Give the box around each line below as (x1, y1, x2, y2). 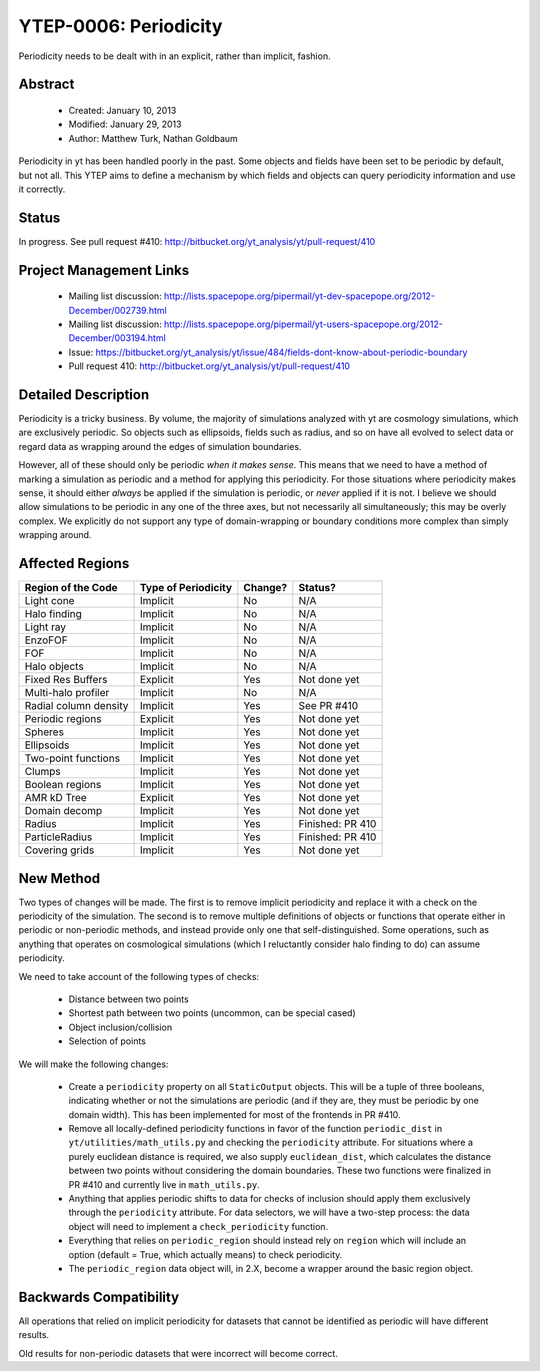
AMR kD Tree (24, 791, 87, 805)
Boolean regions (24, 778, 102, 792)
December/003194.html (68, 332, 167, 344)
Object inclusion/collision (68, 1021, 173, 1033)
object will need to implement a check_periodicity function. (68, 1220, 329, 1232)
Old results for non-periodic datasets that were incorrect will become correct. (18, 1347, 339, 1359)
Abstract (18, 76, 75, 93)
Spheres (24, 725, 65, 739)
